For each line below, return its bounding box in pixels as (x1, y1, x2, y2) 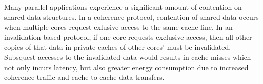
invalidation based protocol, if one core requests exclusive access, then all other (4, 31, 252, 42)
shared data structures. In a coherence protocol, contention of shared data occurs (4, 11, 259, 22)
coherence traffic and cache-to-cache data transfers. (4, 72, 165, 82)
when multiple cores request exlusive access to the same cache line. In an (4, 22, 233, 32)
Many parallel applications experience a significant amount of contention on (4, 2, 242, 12)
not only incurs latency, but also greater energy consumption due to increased (4, 61, 249, 72)
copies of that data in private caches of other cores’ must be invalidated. (4, 41, 231, 52)
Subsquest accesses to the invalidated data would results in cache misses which (4, 51, 251, 62)
